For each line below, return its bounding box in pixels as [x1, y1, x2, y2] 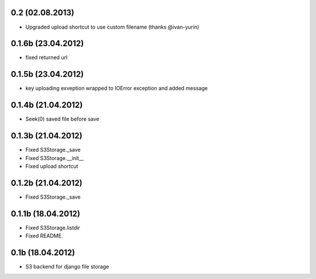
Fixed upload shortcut [25, 162, 78, 169]
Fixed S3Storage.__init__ [25, 154, 84, 161]
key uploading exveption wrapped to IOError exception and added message [25, 85, 208, 92]
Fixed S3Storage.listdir [25, 224, 80, 231]
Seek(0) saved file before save [25, 115, 99, 123]
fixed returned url [25, 54, 68, 61]
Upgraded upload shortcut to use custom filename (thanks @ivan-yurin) [25, 23, 200, 30]
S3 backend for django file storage [25, 263, 109, 270]
